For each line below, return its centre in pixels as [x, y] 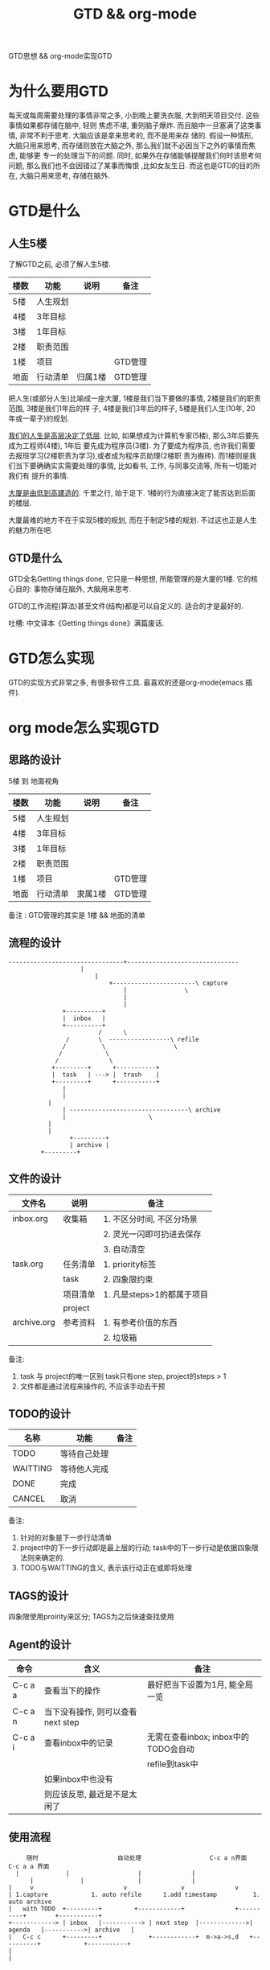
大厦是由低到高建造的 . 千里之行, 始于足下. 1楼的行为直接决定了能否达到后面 [132, 493]
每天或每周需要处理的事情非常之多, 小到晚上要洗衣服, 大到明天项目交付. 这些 [134, 115]
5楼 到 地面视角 [34, 780]
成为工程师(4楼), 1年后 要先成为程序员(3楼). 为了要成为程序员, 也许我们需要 [132, 446]
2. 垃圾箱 [120, 1338]
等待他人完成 [84, 1469]
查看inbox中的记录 [79, 1742]
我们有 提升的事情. [39, 476]
